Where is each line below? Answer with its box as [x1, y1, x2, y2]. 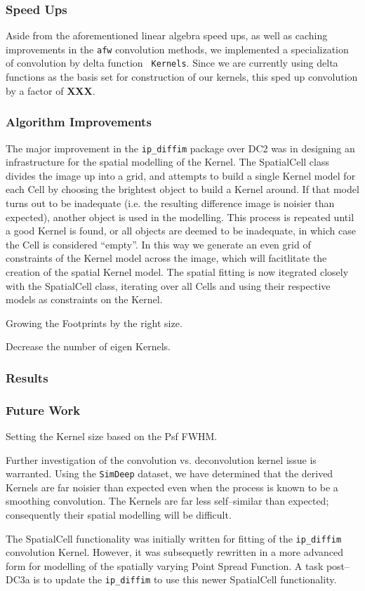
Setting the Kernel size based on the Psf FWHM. [6, 428, 218, 443]
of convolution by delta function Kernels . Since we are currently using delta [6, 55, 338, 70]
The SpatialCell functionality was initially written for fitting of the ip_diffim [6, 531, 342, 545]
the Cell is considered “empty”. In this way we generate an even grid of [6, 237, 311, 251]
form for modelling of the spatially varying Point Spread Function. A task [6, 558, 324, 573]
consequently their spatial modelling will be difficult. [6, 507, 232, 522]
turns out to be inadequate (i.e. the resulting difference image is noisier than [6, 195, 335, 210]
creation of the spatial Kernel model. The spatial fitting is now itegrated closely [6, 264, 349, 279]
